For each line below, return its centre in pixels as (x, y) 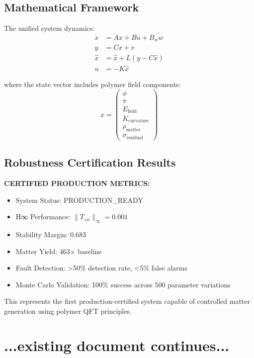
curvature (139, 121)
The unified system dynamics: (49, 28)
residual (135, 137)
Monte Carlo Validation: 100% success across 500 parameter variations (123, 284)
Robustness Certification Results (90, 162)
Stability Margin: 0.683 (51, 234)
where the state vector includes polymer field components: (92, 84)
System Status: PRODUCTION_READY (79, 200)
